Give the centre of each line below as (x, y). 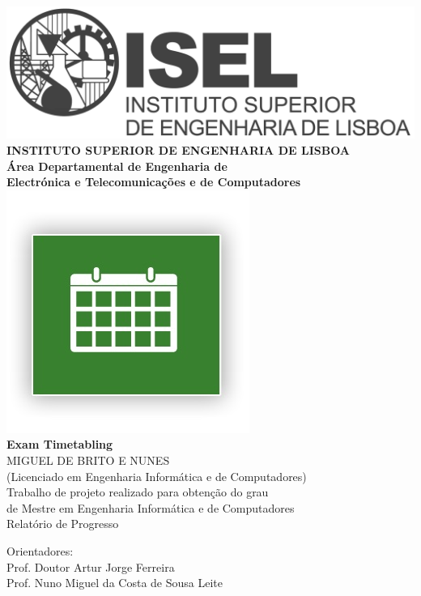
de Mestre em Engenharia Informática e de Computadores (151, 507)
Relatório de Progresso (63, 524)
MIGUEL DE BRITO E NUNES (88, 460)
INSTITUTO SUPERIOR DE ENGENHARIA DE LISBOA (178, 150)
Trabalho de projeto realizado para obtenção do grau (138, 492)
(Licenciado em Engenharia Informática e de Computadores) (157, 476)
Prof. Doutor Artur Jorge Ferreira (91, 566)
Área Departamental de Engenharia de (117, 166)
